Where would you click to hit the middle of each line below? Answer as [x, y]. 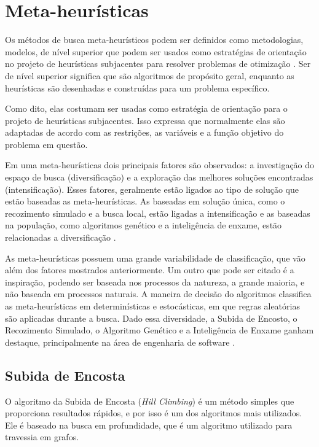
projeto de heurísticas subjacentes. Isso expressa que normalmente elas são [145, 120]
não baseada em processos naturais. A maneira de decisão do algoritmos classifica [158, 294]
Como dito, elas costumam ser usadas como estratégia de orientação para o [146, 108]
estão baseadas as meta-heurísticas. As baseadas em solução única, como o [145, 201]
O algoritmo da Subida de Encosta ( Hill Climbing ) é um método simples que [150, 401]
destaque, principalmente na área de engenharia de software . [120, 342]
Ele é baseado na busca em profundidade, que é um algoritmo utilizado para [149, 425]
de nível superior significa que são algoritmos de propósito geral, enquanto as [150, 75]
